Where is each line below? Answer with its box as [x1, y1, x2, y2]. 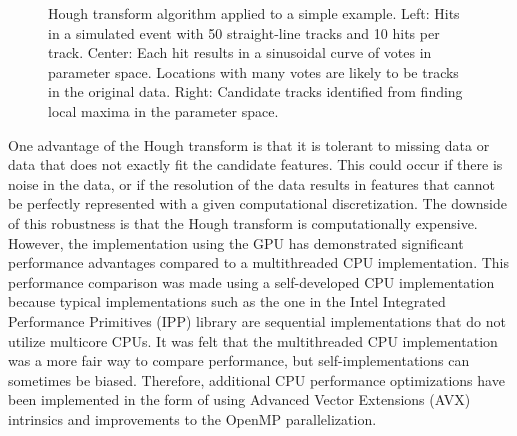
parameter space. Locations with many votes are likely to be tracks [48, 61, 459, 82]
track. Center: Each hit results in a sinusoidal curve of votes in [48, 42, 432, 63]
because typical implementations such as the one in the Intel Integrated [8, 291, 446, 312]
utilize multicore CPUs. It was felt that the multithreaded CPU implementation [8, 330, 498, 351]
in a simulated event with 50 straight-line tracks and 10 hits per [48, 22, 440, 43]
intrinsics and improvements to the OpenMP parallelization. [8, 408, 377, 429]
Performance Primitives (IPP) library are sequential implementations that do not [8, 310, 506, 331]
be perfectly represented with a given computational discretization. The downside [8, 193, 507, 214]
